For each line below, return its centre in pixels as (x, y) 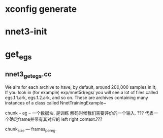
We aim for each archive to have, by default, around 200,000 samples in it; (81, 87)
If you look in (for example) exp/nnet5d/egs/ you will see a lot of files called (82, 93)
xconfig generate (41, 9)
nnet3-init (26, 32)
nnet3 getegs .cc (28, 75)
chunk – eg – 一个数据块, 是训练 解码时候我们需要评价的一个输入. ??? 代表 (80, 113)
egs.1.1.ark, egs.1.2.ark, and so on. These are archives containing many (77, 98)
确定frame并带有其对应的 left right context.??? (56, 119)
